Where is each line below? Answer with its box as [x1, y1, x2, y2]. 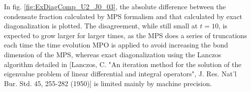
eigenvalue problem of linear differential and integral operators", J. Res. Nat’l [4, 69, 237, 79]
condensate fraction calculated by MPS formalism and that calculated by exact [4, 11, 243, 21]
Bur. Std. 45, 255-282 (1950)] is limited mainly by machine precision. [4, 78, 212, 88]
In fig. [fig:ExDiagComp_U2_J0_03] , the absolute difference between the [4, 1, 226, 11]
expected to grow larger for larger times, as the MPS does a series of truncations [4, 30, 247, 40]
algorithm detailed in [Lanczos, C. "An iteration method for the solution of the [4, 59, 242, 69]
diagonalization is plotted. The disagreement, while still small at [4, 21, 198, 31]
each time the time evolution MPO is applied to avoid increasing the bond [4, 40, 228, 50]
